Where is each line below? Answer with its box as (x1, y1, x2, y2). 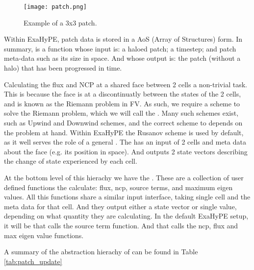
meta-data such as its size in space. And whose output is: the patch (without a (4, 53, 241, 63)
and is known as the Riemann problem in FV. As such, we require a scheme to (4, 98, 240, 108)
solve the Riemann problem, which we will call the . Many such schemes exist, (4, 108, 239, 118)
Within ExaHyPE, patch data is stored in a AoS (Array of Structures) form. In (4, 34, 243, 44)
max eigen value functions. (4, 230, 84, 240)
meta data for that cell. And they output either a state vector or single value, (4, 201, 237, 211)
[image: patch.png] (24, 3, 87, 10)
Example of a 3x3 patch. (24, 17, 97, 27)
